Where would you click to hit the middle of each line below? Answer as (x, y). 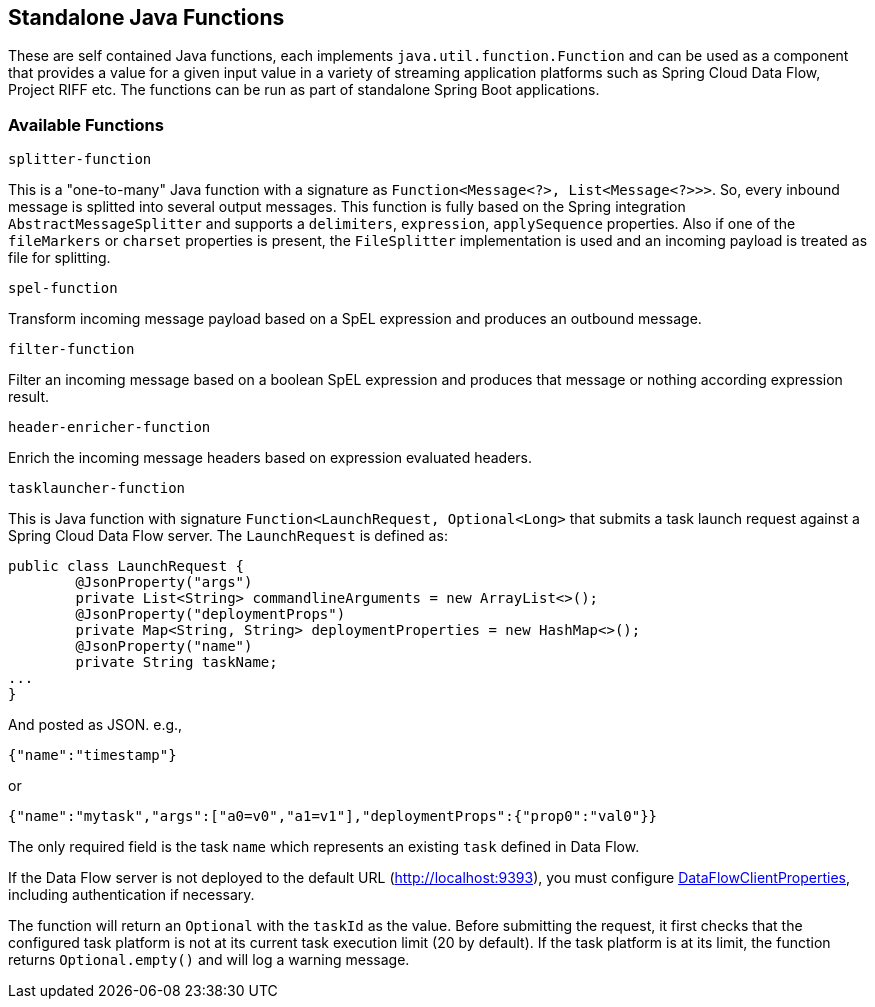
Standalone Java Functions (146, 17)
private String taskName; (176, 662)
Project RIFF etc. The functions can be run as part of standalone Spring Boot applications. (304, 90)
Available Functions (86, 124)
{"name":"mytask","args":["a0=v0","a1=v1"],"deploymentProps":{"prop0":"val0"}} (333, 816)
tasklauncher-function (97, 488)
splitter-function (80, 159)
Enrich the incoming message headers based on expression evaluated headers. (270, 458)
